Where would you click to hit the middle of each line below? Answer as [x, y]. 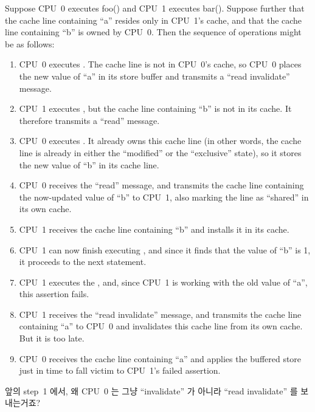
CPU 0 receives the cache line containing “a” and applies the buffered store [160, 358]
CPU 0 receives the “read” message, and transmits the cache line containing [161, 185]
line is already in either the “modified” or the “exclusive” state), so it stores [160, 152]
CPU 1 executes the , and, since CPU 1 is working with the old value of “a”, [163, 282]
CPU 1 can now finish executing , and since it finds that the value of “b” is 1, [165, 249]
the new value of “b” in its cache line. [89, 164]
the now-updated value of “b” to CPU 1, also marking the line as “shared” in [164, 197]
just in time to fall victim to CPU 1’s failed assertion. [120, 370]
